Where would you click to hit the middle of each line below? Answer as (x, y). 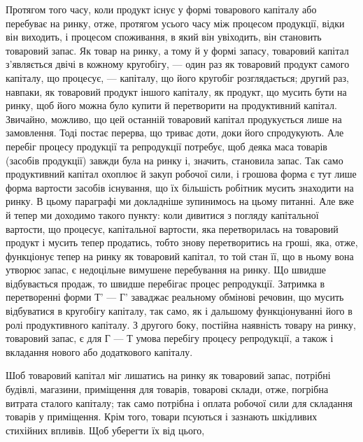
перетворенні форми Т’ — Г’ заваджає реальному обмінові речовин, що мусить (175, 297)
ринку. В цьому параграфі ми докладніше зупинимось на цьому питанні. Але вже (180, 201)
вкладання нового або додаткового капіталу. (99, 351)
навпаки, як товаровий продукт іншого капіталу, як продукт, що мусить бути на (176, 91)
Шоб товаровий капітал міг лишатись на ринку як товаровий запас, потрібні (168, 375)
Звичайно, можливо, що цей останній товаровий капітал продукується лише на (174, 119)
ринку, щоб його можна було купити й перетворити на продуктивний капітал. (171, 105)
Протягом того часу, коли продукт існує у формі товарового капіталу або (161, 9)
